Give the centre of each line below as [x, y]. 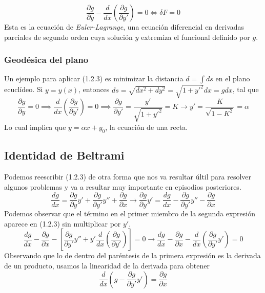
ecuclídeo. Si [24, 89]
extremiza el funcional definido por [195, 37]
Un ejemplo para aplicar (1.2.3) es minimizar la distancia [94, 78]
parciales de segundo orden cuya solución [68, 37]
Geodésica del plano [46, 60]
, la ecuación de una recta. [147, 127]
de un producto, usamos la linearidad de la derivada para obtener [107, 265]
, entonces [94, 89]
